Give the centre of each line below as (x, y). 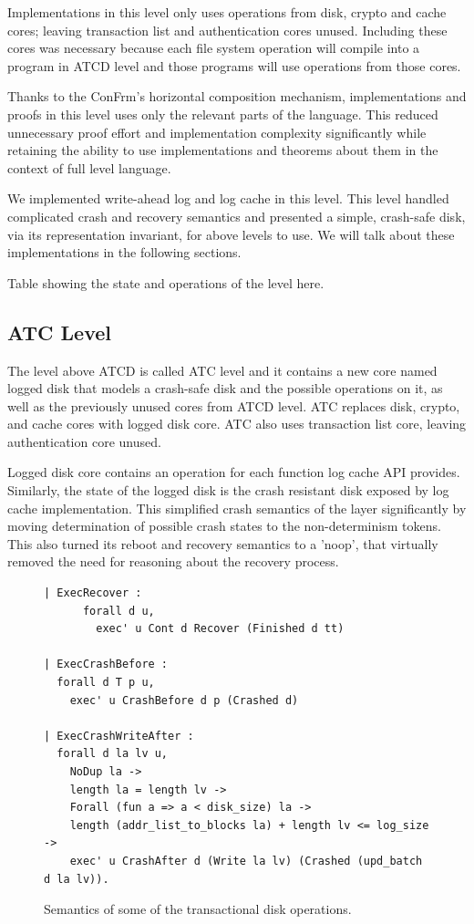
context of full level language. (89, 167)
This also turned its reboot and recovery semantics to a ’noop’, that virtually (223, 543)
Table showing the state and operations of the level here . (166, 282)
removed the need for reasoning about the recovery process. (173, 561)
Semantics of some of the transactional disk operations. (198, 909)
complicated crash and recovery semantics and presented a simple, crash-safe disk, (237, 216)
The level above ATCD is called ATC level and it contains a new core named (222, 370)
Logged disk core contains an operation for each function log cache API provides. (234, 472)
